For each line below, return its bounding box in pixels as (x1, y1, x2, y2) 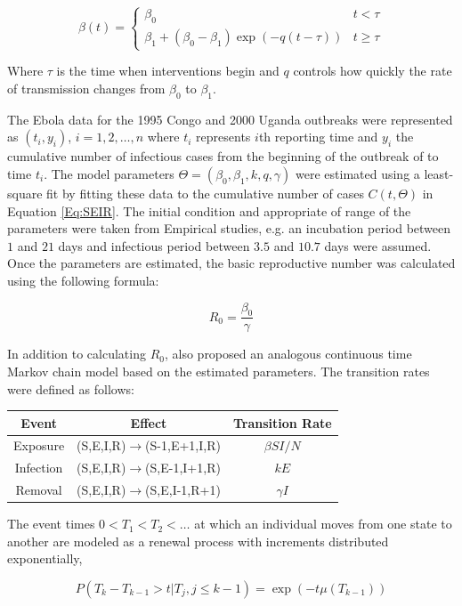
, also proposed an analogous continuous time (164, 344, 412, 363)
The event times (7, 514, 95, 533)
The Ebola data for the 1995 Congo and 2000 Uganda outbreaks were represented (7, 109, 453, 128)
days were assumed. (324, 236, 432, 255)
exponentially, (7, 549, 83, 568)
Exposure (13, 436, 65, 455)
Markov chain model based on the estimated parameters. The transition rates (7, 361, 430, 380)
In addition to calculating (7, 344, 146, 363)
